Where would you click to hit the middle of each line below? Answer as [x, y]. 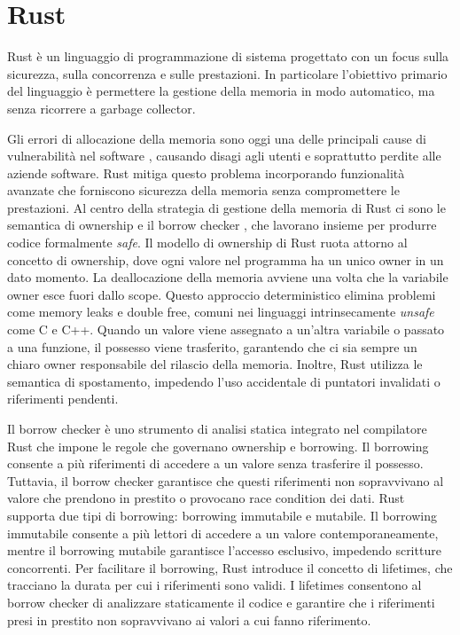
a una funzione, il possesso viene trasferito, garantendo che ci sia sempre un [212, 346]
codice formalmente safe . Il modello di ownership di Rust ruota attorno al [207, 243]
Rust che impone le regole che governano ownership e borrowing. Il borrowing [218, 446]
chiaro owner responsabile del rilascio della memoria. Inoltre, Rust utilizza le [215, 364]
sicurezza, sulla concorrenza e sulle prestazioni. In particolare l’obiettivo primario [227, 73]
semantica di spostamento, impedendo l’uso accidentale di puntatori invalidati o [224, 381]
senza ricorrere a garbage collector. [101, 108]
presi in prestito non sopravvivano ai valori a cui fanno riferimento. [189, 619]
